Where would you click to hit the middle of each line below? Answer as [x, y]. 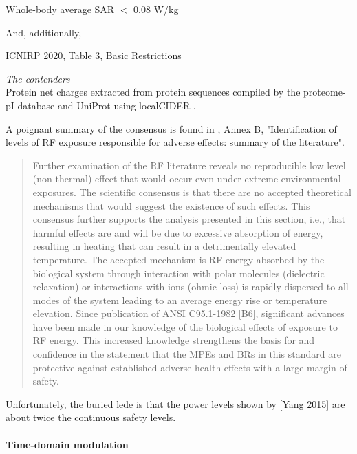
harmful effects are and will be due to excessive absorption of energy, [178, 232]
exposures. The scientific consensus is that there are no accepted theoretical [192, 192]
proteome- [325, 92]
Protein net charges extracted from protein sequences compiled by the [153, 92]
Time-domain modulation [67, 444]
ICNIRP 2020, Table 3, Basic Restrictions [94, 55]
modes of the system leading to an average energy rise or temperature [180, 300]
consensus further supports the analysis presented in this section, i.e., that [189, 219]
